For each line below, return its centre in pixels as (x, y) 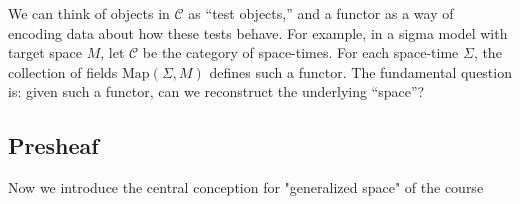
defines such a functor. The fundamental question (360, 71)
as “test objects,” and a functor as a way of (321, 13)
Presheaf (53, 145)
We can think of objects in (89, 13)
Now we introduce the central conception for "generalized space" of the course (246, 187)
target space (45, 52)
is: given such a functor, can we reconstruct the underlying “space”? (216, 91)
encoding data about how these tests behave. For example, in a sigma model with (258, 32)
